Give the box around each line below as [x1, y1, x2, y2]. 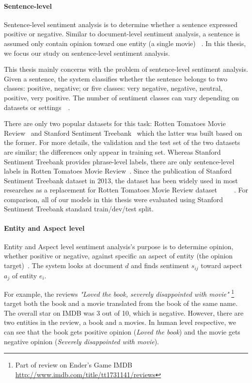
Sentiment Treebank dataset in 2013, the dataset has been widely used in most [4, 175, 238, 185]
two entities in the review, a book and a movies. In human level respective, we [4, 317, 236, 327]
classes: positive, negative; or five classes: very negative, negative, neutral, [4, 83, 222, 93]
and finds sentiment [131, 260, 189, 271]
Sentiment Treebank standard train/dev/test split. [4, 204, 154, 214]
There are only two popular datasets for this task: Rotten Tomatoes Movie [4, 118, 226, 128]
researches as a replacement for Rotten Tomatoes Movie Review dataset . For [4, 185, 248, 195]
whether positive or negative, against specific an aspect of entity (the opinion [4, 251, 233, 261]
